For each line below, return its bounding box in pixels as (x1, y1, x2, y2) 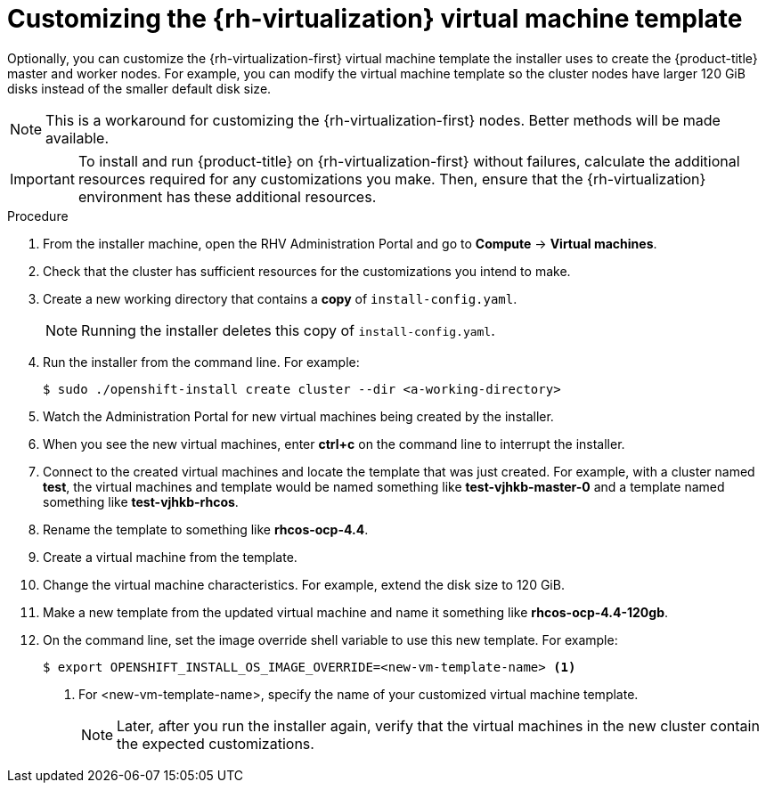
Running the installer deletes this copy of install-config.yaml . (81, 321, 495, 339)
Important (10, 169, 75, 188)
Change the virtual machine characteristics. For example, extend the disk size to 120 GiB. (43, 576, 565, 592)
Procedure (7, 208, 69, 224)
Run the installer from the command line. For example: (43, 354, 360, 370)
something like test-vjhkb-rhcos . (43, 493, 239, 509)
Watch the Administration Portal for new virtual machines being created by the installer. (43, 408, 554, 424)
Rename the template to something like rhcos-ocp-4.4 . (43, 521, 369, 537)
